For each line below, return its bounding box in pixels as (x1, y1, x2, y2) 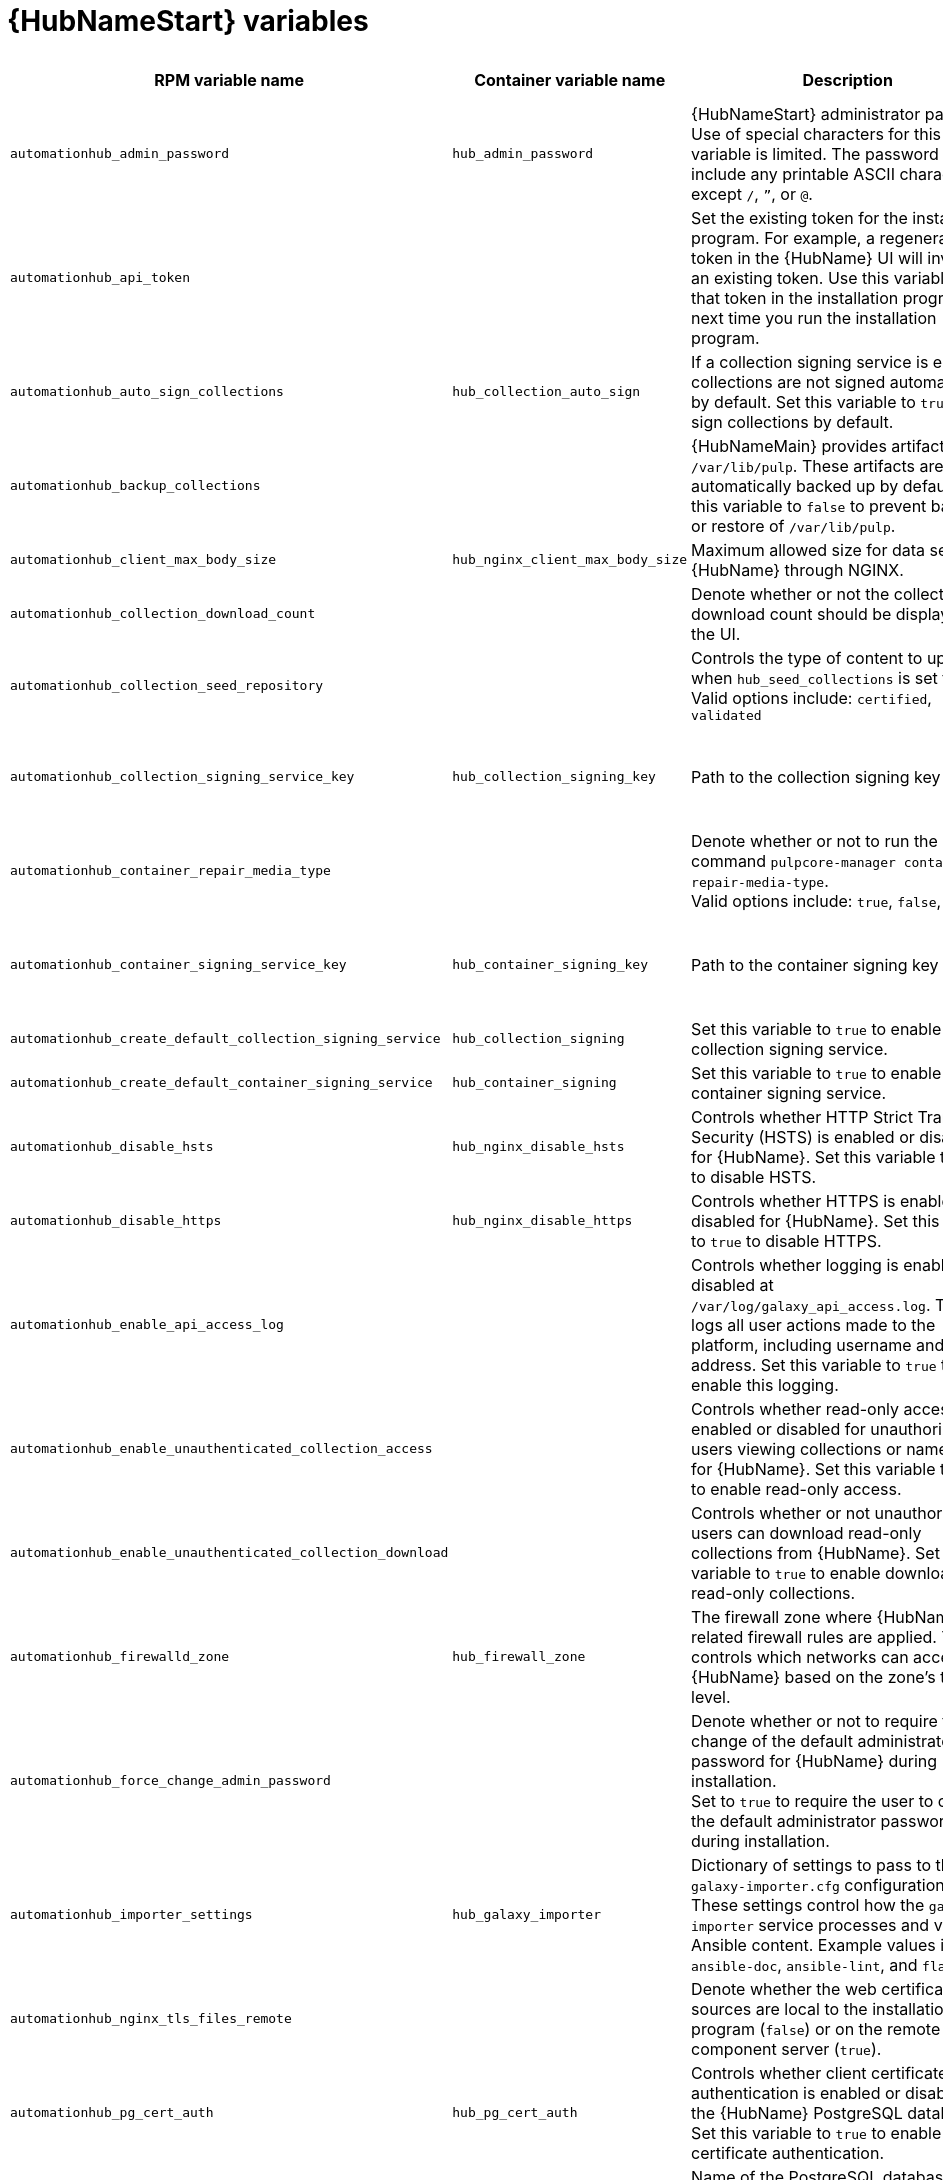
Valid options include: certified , (691, 687, 932, 708)
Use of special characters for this (691, 123, 941, 144)
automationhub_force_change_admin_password (10, 1773, 331, 1789)
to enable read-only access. (691, 1478, 902, 1499)
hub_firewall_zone (452, 1649, 586, 1665)
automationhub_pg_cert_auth (10, 2105, 214, 2121)
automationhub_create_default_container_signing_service (10, 1075, 433, 1091)
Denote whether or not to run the (691, 830, 938, 851)
